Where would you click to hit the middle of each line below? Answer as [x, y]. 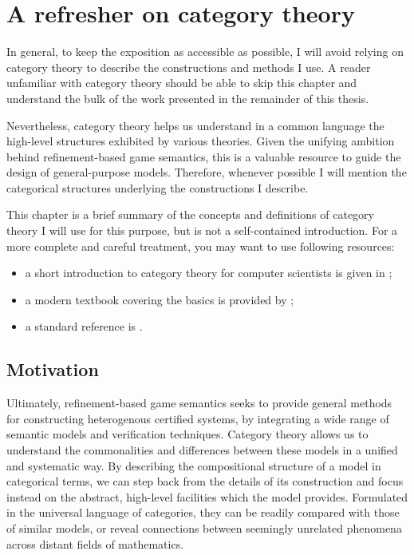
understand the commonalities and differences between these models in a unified [202, 450]
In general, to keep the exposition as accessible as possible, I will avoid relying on [205, 52]
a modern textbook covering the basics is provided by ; [160, 299]
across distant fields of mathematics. [95, 543]
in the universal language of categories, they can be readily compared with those [203, 512]
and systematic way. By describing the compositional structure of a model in [194, 465]
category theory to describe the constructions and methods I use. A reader [189, 67]
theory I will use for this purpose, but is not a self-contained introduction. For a [202, 230]
